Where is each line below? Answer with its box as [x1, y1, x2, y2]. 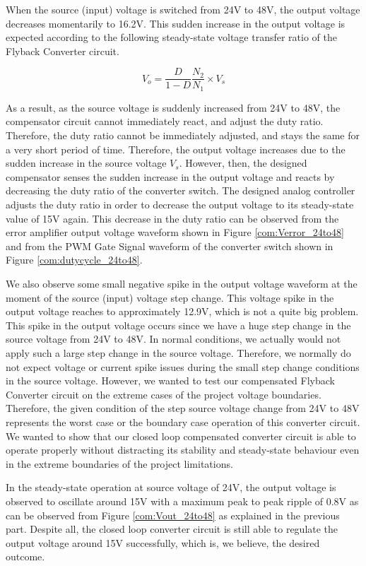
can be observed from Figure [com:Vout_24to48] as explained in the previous [6, 507, 340, 522]
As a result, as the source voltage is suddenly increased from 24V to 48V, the [6, 100, 341, 114]
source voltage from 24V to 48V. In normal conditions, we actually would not [6, 331, 341, 346]
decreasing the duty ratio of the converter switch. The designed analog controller [6, 183, 355, 198]
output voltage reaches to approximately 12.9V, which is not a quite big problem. [6, 304, 359, 319]
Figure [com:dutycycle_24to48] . [6, 252, 143, 267]
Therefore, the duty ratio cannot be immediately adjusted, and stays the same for [6, 128, 360, 143]
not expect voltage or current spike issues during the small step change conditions [6, 359, 360, 374]
